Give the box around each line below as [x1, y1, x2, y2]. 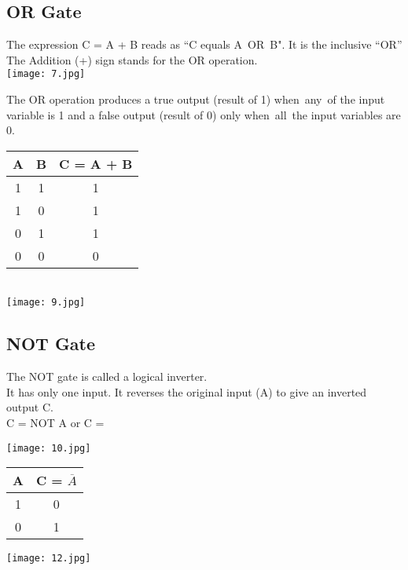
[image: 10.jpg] [6, 442, 91, 454]
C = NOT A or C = [6, 415, 105, 431]
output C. [6, 399, 53, 415]
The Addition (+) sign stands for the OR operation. [6, 51, 258, 68]
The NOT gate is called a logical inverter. [6, 368, 208, 385]
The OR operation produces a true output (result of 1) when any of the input [6, 91, 385, 108]
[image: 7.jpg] [6, 68, 86, 80]
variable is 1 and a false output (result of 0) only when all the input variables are [6, 106, 401, 122]
